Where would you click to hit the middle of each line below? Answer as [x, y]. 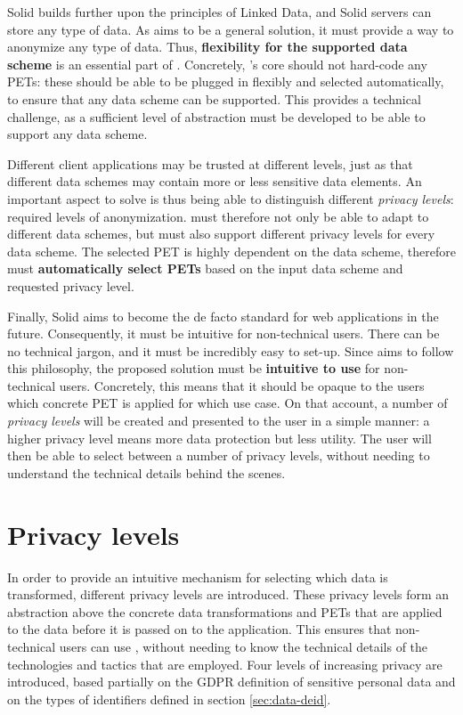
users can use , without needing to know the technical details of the [244, 646]
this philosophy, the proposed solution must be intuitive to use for [194, 368]
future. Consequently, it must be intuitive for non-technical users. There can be [223, 333]
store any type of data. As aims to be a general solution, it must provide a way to [231, 29]
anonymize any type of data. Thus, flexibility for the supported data [207, 47]
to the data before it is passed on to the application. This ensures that [199, 629]
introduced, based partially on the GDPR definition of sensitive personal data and [231, 682]
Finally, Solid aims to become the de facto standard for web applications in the [223, 316]
